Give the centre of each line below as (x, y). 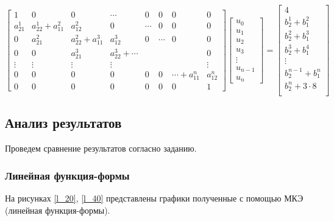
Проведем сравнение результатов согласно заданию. (101, 148)
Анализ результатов (63, 123)
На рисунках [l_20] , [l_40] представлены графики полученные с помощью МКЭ (154, 198)
